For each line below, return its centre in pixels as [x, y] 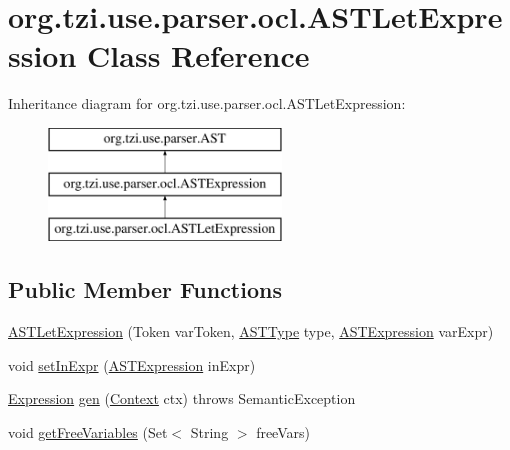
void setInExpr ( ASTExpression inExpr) [132, 364]
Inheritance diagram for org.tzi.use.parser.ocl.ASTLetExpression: [207, 103]
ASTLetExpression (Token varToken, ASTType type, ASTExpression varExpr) [251, 331]
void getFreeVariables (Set [88, 431]
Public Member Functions [145, 289]
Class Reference [198, 55]
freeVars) [283, 431]
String [209, 431]
